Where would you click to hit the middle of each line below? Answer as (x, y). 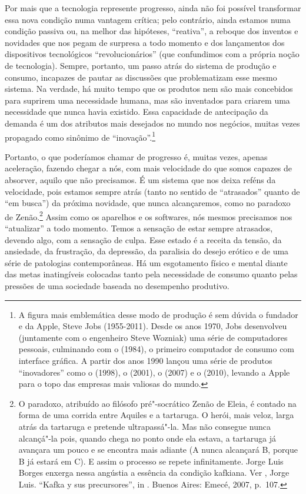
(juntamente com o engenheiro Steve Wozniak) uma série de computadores (153, 337)
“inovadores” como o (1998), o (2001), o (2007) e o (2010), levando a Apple (154, 372)
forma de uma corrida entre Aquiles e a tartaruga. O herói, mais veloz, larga (156, 415)
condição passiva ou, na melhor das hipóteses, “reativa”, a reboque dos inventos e (152, 31)
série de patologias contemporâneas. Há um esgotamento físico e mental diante (146, 262)
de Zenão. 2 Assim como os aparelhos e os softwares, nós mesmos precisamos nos (149, 215)
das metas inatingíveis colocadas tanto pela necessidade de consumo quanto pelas (151, 274)
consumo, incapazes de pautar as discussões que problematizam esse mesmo (141, 77)
